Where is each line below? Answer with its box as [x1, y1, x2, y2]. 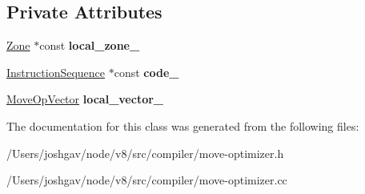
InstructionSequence [6, 63, 106, 80]
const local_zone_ [39, 37, 140, 54]
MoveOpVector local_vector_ [6, 91, 163, 107]
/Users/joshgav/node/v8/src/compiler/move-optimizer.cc [6, 172, 287, 188]
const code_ [114, 63, 179, 80]
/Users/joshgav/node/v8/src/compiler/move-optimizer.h [6, 144, 284, 161]
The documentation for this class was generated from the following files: [6, 117, 359, 134]
